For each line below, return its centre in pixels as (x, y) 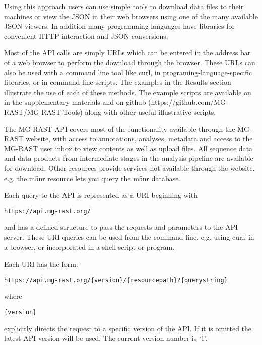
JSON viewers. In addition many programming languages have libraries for (120, 26)
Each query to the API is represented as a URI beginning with (101, 195)
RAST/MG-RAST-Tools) (43, 111)
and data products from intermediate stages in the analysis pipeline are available (129, 158)
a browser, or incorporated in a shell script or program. (89, 247)
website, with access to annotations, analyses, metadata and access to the (139, 139)
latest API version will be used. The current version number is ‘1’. (106, 338)
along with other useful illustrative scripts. (150, 111)
